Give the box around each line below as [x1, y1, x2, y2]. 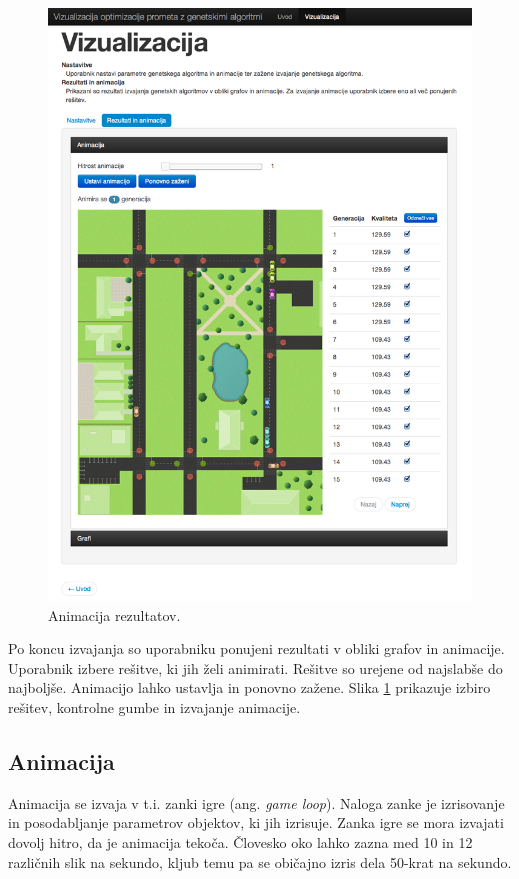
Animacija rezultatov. [48, 604, 181, 625]
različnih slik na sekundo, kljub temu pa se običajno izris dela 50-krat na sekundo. [8, 851, 512, 872]
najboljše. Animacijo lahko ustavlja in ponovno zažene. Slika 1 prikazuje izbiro [8, 677, 491, 698]
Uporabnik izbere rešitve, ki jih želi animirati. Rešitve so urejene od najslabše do [8, 657, 503, 678]
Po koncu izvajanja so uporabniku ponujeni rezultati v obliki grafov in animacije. [8, 638, 505, 659]
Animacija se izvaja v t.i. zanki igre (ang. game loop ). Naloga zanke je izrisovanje [8, 792, 505, 813]
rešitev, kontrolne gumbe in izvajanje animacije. [8, 696, 301, 717]
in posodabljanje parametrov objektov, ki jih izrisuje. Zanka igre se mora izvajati [8, 812, 504, 833]
